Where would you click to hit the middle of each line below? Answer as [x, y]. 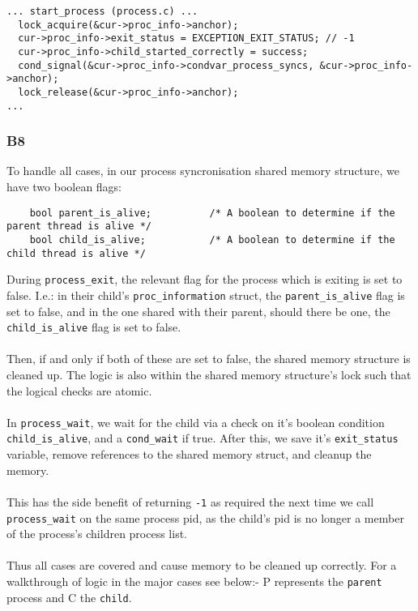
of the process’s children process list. [97, 534]
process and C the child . [69, 597]
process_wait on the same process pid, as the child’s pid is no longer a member [205, 517]
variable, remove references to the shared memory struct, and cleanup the [189, 454]
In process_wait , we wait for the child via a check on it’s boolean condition [196, 422]
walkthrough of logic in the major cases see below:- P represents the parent [194, 581]
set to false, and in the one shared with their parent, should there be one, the [198, 311]
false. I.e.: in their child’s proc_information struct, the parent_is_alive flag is [206, 295]
